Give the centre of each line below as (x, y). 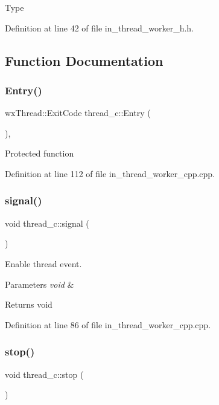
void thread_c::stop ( (44, 374)
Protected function (40, 153)
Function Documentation (84, 60)
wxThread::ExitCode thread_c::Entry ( (78, 113)
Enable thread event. (43, 263)
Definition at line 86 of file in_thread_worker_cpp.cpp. (108, 324)
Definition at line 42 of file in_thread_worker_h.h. (100, 28)
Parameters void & (40, 284)
